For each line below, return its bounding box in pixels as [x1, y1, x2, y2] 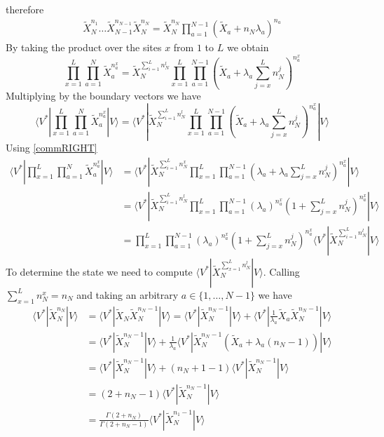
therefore [6, 2, 44, 16]
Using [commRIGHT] [6, 140, 97, 155]
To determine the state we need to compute [6, 264, 193, 278]
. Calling [263, 264, 300, 278]
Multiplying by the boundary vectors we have [6, 88, 201, 103]
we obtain [226, 40, 269, 55]
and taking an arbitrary [76, 287, 179, 302]
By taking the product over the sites [6, 40, 162, 55]
